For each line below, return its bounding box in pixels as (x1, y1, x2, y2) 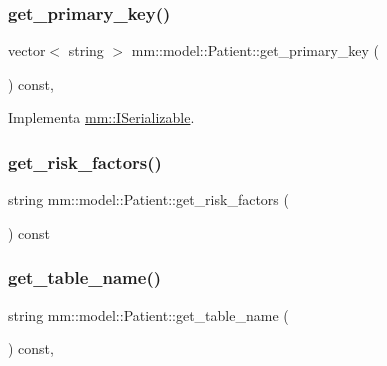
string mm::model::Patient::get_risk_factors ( (8, 189, 289, 210)
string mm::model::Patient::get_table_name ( (8, 304, 289, 325)
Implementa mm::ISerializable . (8, 107, 195, 128)
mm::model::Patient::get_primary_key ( (131, 40, 380, 61)
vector (8, 40, 46, 61)
